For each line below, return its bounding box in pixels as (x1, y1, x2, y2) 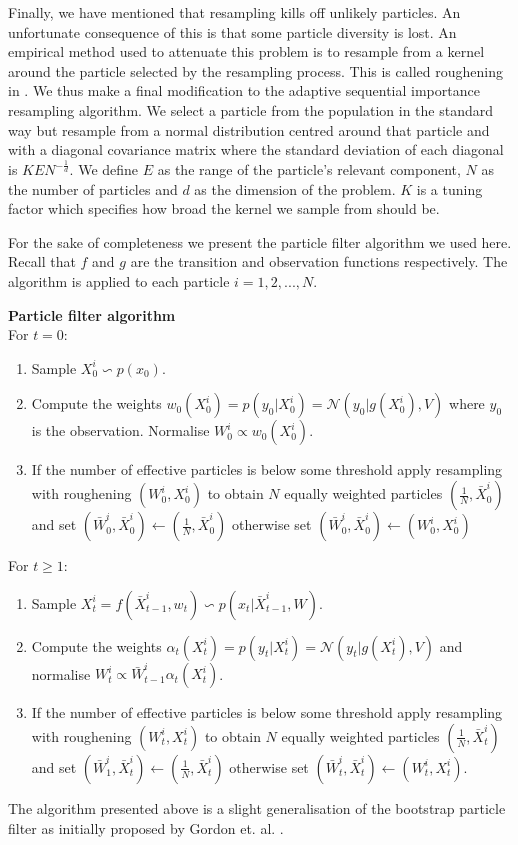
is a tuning (416, 178, 483, 199)
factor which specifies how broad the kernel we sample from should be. (8, 198, 440, 219)
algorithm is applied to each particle (8, 271, 230, 292)
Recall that (8, 251, 76, 272)
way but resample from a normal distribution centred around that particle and (8, 119, 490, 140)
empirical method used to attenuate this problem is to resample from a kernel (8, 41, 485, 62)
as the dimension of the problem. (194, 178, 396, 199)
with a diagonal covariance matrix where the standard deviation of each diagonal (8, 139, 504, 160)
